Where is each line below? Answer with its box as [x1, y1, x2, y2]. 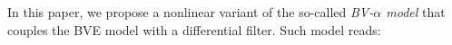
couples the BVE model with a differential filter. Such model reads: [7, 20, 381, 39]
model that [386, 3, 446, 21]
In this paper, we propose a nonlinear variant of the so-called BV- [7, 3, 374, 21]
